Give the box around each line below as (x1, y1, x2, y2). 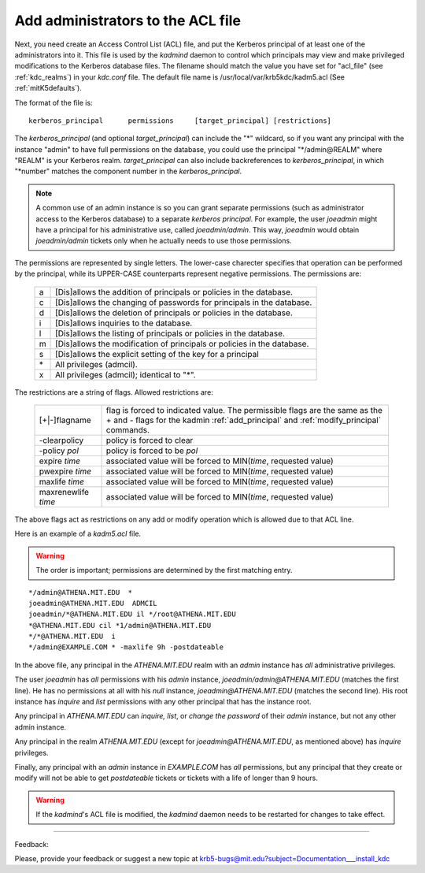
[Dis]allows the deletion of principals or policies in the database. (55, 307, 293, 318)
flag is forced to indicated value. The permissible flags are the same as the (105, 404, 383, 415)
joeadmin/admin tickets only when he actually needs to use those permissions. (35, 236, 292, 246)
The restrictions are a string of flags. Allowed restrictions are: (14, 387, 214, 397)
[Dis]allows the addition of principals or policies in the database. (55, 286, 293, 297)
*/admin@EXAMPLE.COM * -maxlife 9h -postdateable (28, 643, 224, 652)
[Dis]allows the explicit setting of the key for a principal (55, 348, 259, 359)
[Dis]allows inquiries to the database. (55, 318, 193, 329)
